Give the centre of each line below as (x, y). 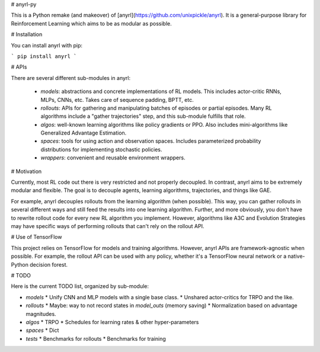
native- (296, 256)
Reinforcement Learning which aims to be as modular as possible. (91, 23)
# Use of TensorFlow (36, 237)
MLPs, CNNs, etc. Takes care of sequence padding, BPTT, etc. (117, 100)
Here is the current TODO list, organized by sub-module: (80, 286)
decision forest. (49, 264)
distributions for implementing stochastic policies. (101, 149)
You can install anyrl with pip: (47, 45)
